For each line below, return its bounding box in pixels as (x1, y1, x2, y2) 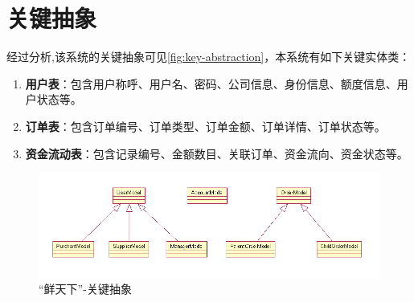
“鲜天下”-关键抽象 (39, 280, 132, 297)
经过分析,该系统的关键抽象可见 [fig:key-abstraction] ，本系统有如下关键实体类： (6, 48, 411, 65)
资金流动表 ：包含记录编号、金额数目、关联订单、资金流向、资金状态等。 (25, 145, 408, 161)
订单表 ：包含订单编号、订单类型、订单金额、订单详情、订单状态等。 (25, 117, 386, 134)
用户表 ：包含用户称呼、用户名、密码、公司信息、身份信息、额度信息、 (25, 75, 397, 92)
